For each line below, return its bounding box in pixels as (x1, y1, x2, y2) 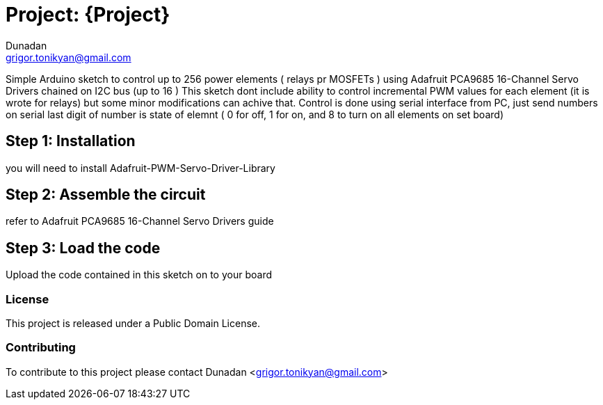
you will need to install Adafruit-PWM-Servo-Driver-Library (6, 161, 275, 174)
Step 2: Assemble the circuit (6, 186, 206, 204)
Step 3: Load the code (6, 239, 161, 257)
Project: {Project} (6, 3, 170, 26)
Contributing (6, 340, 76, 355)
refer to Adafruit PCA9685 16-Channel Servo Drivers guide (6, 215, 274, 228)
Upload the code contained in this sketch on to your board (6, 269, 272, 281)
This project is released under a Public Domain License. (6, 317, 260, 330)
